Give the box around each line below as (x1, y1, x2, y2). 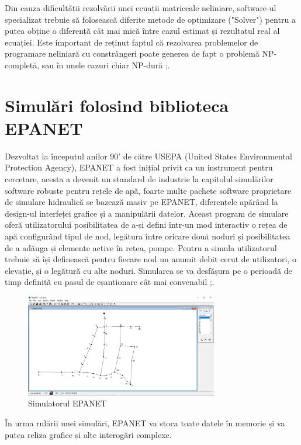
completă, (5, 58, 40, 71)
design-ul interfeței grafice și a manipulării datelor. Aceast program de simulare (5, 207, 289, 219)
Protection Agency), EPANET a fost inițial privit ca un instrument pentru (5, 161, 273, 173)
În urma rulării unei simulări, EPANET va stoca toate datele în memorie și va (5, 417, 285, 429)
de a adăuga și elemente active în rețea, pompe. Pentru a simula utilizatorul (5, 241, 277, 253)
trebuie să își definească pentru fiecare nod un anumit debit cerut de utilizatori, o (5, 253, 296, 265)
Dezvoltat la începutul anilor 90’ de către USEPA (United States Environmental (5, 150, 292, 162)
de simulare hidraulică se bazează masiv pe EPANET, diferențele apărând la (5, 196, 278, 208)
